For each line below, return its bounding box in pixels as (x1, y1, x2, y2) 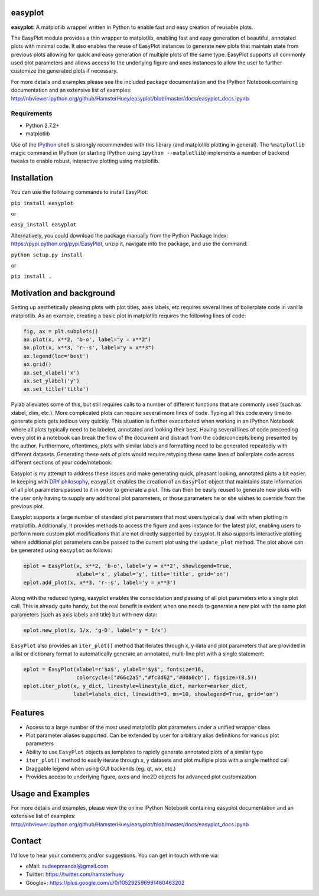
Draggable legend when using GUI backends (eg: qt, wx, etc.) (25, 765, 176, 772)
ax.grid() (23, 361, 52, 368)
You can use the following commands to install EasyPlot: (11, 189, 148, 196)
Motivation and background (11, 288, 115, 298)
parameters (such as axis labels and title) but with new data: (11, 611, 158, 618)
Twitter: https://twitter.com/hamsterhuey (25, 871, 125, 878)
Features (11, 708, 44, 718)
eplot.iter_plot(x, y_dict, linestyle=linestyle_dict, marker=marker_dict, (23, 683, 248, 689)
